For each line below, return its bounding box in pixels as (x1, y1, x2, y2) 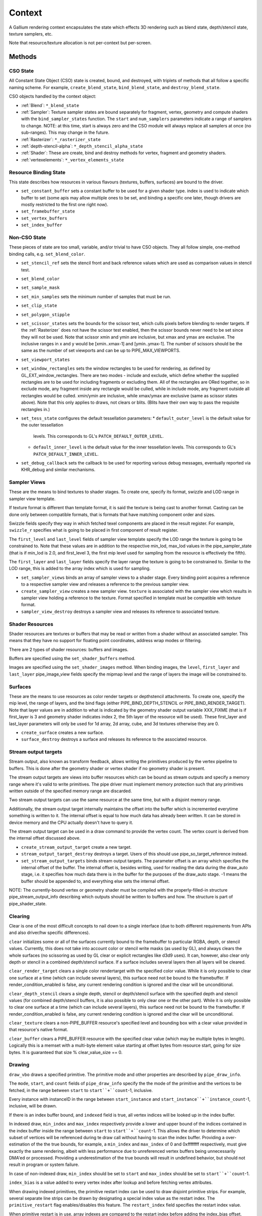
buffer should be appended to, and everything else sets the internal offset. (21, 878, 170, 884)
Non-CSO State (9, 234, 46, 241)
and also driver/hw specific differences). (9, 930, 90, 936)
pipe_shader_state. (9, 900, 47, 907)
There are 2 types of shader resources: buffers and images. (9, 646, 129, 652)
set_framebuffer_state (21, 209, 75, 214)
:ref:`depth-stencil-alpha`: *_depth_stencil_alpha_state (21, 143, 143, 149)
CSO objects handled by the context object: (9, 93, 97, 99)
